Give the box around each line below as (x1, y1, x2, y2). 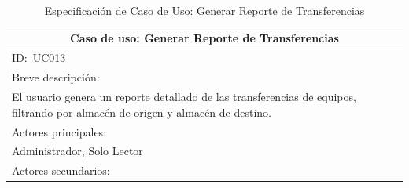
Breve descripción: (12, 69, 100, 85)
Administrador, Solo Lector (12, 143, 143, 159)
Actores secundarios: (12, 162, 110, 179)
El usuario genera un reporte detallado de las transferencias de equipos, (12, 89, 356, 105)
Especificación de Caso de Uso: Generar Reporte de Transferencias (44, 2, 365, 18)
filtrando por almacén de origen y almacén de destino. (12, 103, 271, 120)
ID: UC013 (12, 49, 66, 66)
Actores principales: (12, 123, 107, 139)
